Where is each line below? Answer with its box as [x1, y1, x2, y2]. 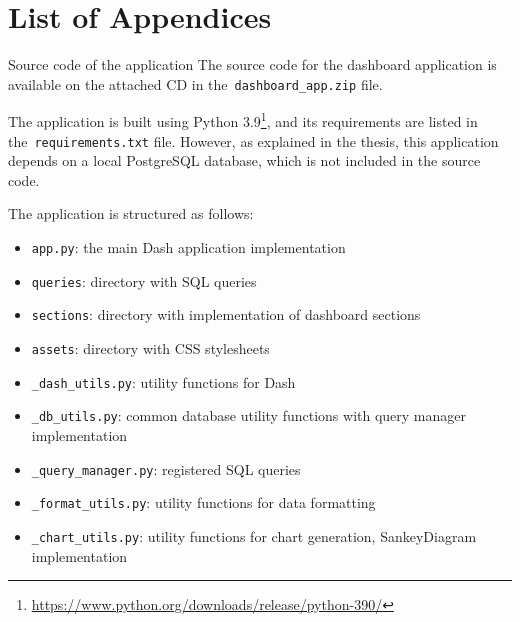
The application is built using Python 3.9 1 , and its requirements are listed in [8, 108, 478, 132]
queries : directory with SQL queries [31, 270, 257, 291]
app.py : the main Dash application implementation [31, 237, 346, 258]
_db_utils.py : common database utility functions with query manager [31, 405, 467, 426]
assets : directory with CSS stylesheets [31, 338, 270, 359]
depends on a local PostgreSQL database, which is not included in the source [8, 150, 481, 171]
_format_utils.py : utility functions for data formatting [31, 492, 376, 513]
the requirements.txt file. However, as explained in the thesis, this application [8, 130, 499, 151]
